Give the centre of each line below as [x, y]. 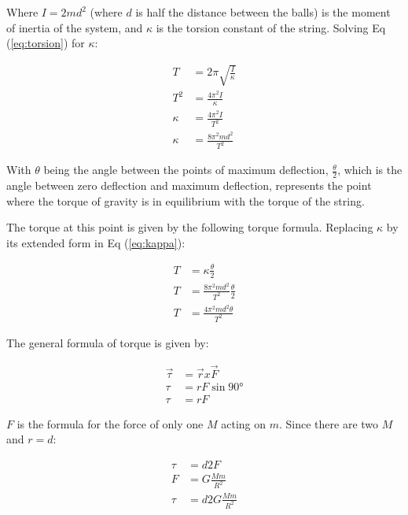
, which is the [370, 170]
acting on [244, 423]
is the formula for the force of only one [110, 423]
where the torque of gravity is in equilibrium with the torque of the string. [186, 200]
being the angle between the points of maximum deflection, [186, 170]
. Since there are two [329, 423]
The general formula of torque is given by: [108, 342]
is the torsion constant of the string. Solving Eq [271, 27]
